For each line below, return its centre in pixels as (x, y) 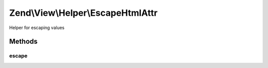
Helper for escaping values (37, 28)
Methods (23, 42)
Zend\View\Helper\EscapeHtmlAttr (83, 13)
